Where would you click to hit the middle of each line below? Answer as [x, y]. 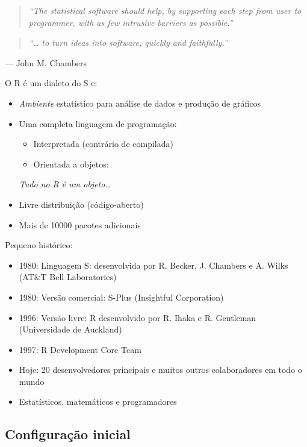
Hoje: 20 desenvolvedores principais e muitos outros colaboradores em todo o [160, 370]
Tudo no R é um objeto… [65, 184]
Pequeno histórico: [39, 245]
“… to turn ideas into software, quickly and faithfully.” [128, 42]
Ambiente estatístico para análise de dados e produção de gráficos [140, 103]
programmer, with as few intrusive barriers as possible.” [131, 22]
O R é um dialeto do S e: [51, 83]
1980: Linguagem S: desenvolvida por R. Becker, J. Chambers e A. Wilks [153, 265]
